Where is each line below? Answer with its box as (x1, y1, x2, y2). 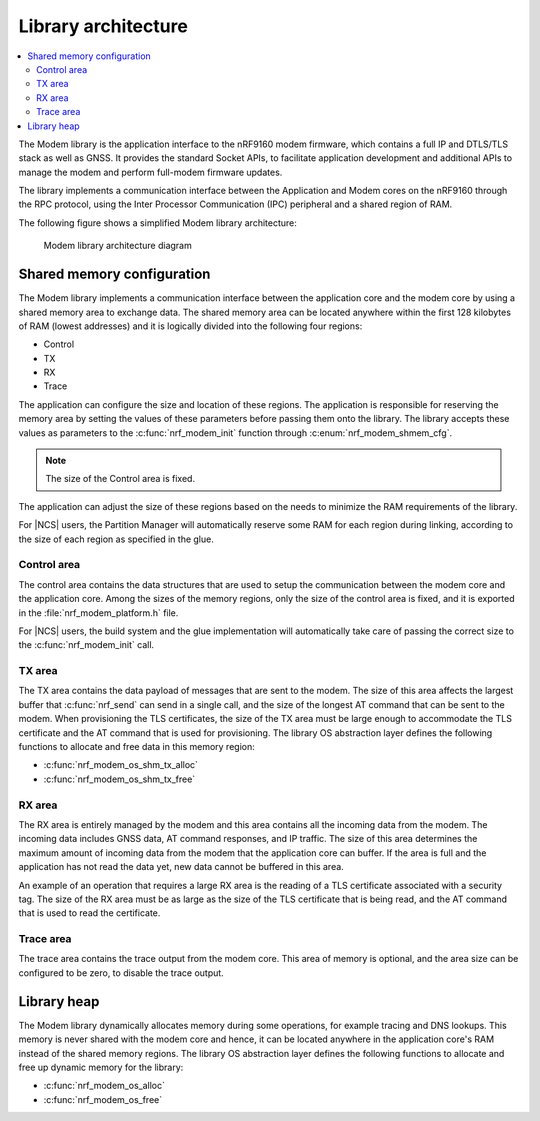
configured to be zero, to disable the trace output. (18, 966, 224, 979)
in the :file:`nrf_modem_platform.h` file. (18, 606, 179, 619)
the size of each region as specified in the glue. (18, 533, 214, 545)
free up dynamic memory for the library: (18, 1061, 184, 1073)
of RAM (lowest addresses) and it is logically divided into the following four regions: (18, 320, 363, 332)
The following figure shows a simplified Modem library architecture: (18, 216, 297, 229)
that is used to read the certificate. (18, 907, 161, 919)
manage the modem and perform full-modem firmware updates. (18, 166, 283, 178)
